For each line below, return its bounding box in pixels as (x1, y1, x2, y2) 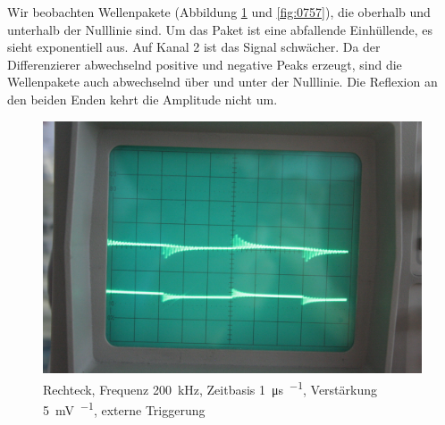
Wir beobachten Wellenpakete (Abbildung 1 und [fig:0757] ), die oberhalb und (7, 3, 431, 21)
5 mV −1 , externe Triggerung (43, 397, 206, 419)
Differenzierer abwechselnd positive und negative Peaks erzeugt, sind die (7, 54, 402, 73)
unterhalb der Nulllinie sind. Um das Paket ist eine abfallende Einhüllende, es (7, 20, 433, 38)
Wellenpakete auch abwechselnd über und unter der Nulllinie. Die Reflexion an (7, 72, 438, 91)
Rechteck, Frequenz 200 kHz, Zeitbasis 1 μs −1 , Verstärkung (43, 377, 377, 398)
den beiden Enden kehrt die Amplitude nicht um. (7, 89, 278, 108)
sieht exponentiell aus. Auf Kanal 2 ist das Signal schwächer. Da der (7, 37, 381, 56)
